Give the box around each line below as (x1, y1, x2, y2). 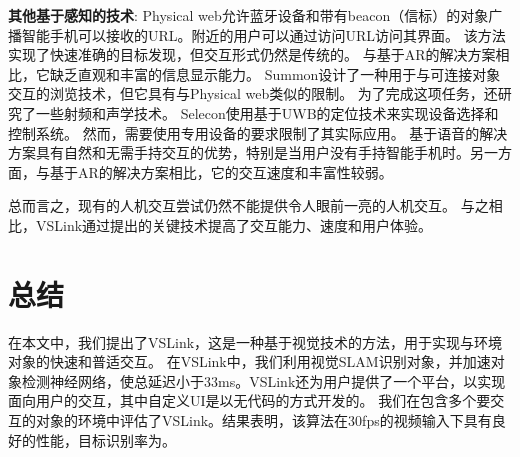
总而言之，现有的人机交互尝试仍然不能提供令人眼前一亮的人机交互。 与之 (8, 195, 489, 216)
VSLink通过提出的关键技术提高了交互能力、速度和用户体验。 (35, 214, 433, 235)
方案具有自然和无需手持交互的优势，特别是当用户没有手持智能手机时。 (8, 142, 470, 163)
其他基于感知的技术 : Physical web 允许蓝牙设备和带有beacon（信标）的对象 (8, 5, 489, 25)
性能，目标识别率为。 (35, 429, 176, 450)
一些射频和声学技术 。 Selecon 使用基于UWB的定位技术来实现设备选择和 (35, 102, 499, 123)
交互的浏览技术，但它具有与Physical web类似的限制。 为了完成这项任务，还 (8, 83, 498, 104)
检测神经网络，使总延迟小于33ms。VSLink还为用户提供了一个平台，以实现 (21, 370, 506, 391)
